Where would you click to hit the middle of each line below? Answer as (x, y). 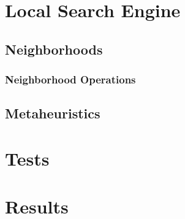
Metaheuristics (53, 113)
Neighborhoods (54, 49)
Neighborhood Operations (70, 79)
